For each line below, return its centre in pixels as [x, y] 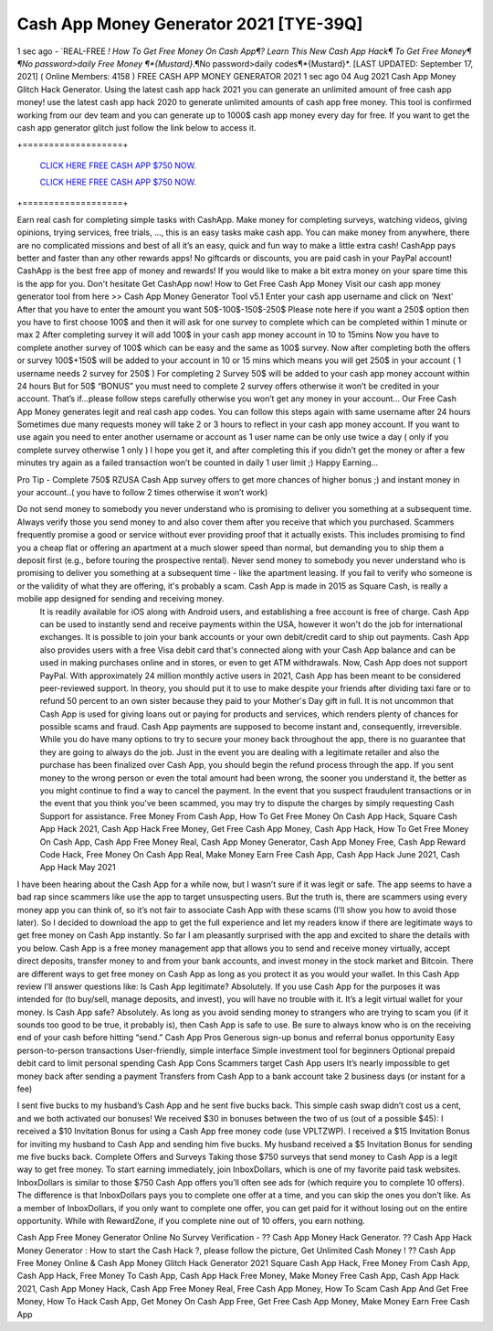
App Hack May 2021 [78, 868]
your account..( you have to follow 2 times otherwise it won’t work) [142, 493]
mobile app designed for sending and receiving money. [121, 599]
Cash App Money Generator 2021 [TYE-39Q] [190, 24]
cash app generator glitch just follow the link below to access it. [136, 127]
